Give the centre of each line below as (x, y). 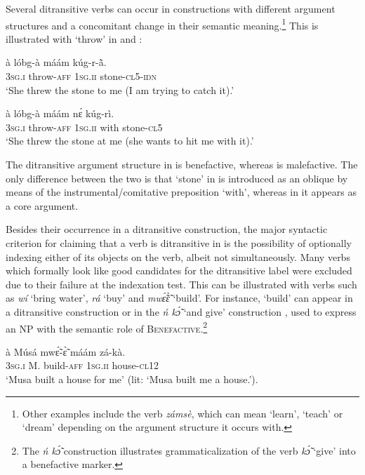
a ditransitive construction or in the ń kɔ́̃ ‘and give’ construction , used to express (181, 311)
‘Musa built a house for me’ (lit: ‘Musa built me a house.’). (132, 379)
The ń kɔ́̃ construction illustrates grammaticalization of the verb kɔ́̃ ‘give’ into (189, 450)
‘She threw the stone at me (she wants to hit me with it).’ (130, 141)
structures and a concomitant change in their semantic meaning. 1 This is (162, 24)
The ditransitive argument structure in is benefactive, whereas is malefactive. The (182, 164)
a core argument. (42, 205)
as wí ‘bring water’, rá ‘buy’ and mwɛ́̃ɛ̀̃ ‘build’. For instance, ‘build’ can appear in (179, 298)
